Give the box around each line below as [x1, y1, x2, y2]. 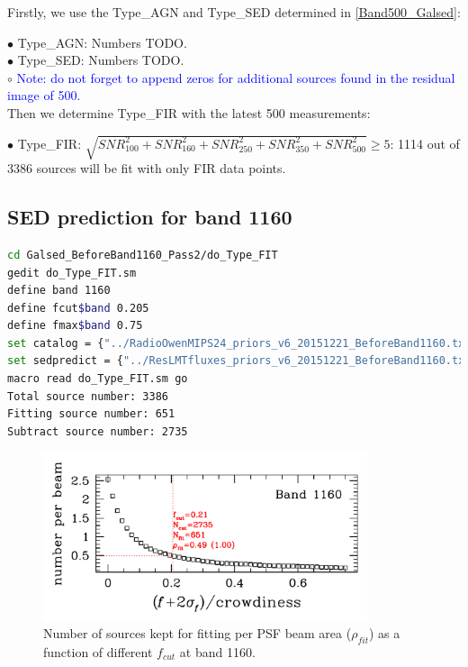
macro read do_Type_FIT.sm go [7, 372, 188, 386]
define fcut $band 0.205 [7, 301, 149, 315]
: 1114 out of [390, 133, 460, 152]
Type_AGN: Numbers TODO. [17, 32, 187, 51]
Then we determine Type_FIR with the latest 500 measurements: [7, 103, 371, 122]
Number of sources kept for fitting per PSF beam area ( [43, 624, 352, 643]
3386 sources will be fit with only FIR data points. [7, 159, 286, 178]
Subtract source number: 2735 [7, 425, 188, 438]
